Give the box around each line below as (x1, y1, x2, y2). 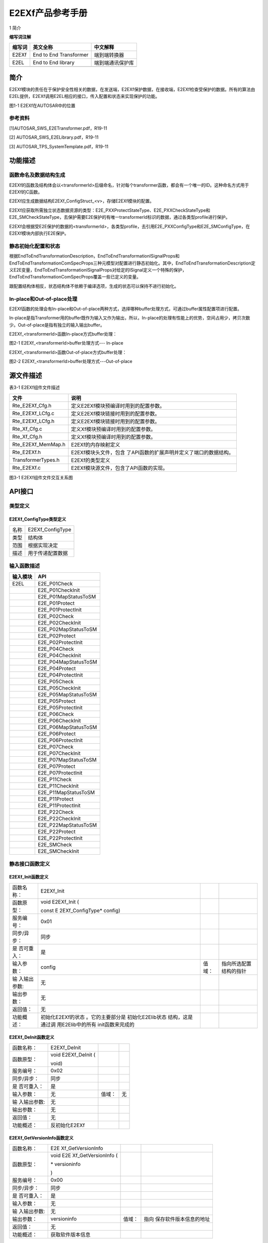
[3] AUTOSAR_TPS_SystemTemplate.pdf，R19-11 (9, 143, 109, 149)
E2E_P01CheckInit (38, 587, 80, 594)
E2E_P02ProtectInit (38, 639, 83, 646)
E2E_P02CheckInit (38, 620, 81, 626)
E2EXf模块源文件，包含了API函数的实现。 (71, 464, 168, 471)
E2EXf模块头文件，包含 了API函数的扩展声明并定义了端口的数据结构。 (71, 449, 234, 456)
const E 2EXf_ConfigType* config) (40, 907, 121, 914)
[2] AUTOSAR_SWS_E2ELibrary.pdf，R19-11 (9, 134, 99, 140)
